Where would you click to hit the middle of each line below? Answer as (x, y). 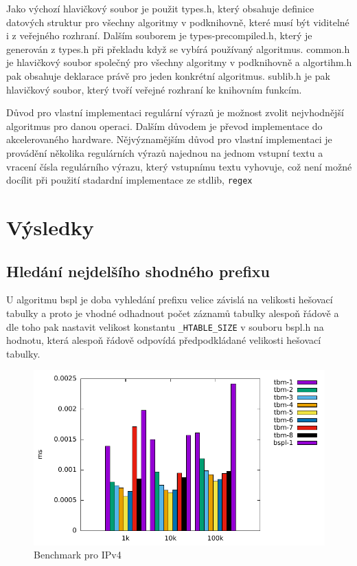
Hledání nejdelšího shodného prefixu (138, 271)
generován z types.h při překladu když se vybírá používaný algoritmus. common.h (178, 48)
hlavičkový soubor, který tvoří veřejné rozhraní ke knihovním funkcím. (154, 89)
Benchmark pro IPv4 (78, 555)
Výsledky (50, 227)
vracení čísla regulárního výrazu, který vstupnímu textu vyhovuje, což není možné (179, 166)
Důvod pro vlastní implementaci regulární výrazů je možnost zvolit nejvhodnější (175, 112)
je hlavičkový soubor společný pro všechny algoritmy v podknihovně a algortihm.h (179, 62)
